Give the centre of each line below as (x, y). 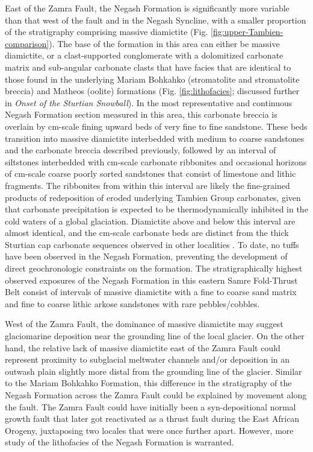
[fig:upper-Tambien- (247, 32)
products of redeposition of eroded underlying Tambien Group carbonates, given (153, 197)
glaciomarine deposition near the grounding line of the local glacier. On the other (155, 336)
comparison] (27, 43)
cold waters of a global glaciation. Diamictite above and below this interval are (150, 221)
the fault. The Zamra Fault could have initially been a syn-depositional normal (150, 406)
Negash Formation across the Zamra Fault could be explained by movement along (156, 395)
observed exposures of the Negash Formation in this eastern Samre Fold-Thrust (151, 280)
